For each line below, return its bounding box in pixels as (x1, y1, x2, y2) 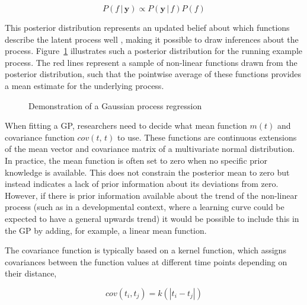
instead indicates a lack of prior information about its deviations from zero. (5, 177, 279, 190)
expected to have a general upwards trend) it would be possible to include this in (5, 212, 299, 224)
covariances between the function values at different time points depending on (5, 255, 287, 268)
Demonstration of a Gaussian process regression (28, 99, 202, 112)
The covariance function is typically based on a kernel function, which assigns (5, 244, 286, 256)
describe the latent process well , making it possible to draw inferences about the (5, 33, 299, 45)
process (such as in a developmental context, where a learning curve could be (5, 201, 284, 213)
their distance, (5, 267, 57, 279)
